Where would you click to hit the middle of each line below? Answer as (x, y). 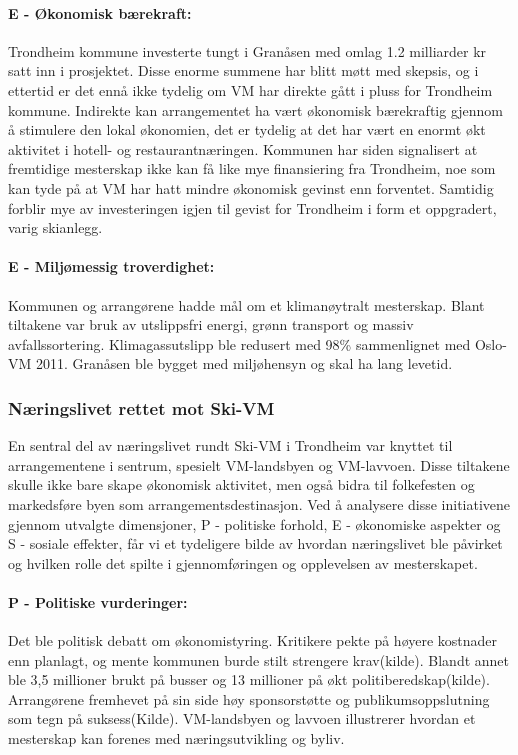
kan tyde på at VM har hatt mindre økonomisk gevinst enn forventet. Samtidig (251, 187)
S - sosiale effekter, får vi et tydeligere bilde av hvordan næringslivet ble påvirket (255, 543)
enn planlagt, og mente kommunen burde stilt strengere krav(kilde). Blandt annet (259, 659)
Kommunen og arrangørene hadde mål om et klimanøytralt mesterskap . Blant (246, 304)
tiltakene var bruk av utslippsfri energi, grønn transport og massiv (211, 324)
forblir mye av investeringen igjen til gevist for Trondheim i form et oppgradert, (252, 207)
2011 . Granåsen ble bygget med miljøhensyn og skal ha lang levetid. (244, 363)
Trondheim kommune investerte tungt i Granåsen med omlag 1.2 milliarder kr (247, 50)
